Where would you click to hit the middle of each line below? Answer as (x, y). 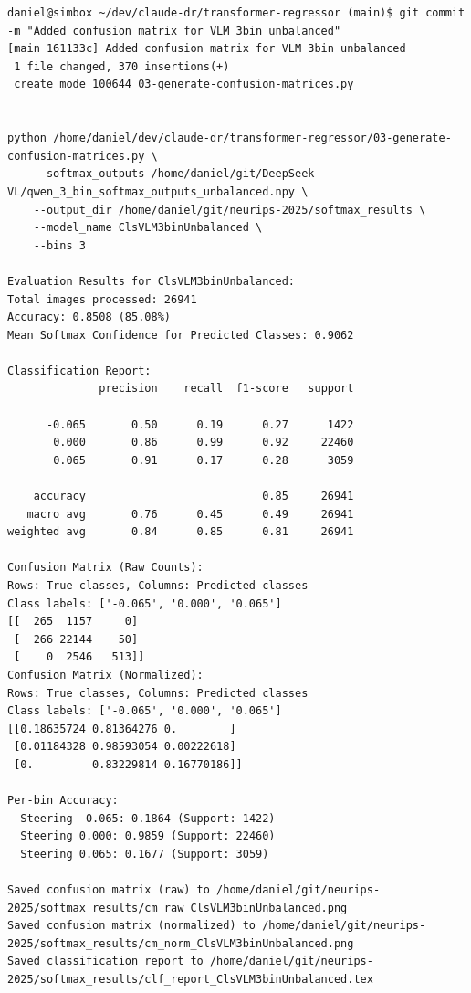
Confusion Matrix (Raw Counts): (105, 568)
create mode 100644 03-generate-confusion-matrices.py (184, 85)
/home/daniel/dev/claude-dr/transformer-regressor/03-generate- (252, 138)
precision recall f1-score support (226, 389)
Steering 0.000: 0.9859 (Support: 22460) (148, 836)
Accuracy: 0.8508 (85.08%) (89, 317)
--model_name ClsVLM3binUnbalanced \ (148, 228)
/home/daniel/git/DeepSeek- (236, 174)
